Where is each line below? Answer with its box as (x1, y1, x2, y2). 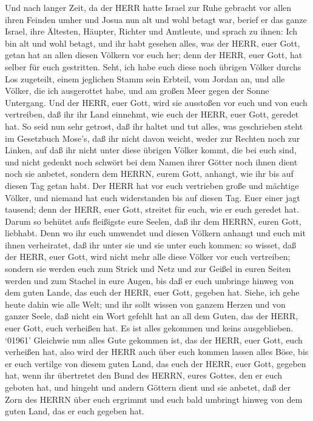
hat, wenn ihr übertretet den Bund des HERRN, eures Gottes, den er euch (5, 369, 283, 382)
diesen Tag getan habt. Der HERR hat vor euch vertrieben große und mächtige (5, 179, 299, 191)
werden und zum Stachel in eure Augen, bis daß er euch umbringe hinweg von (5, 274, 294, 287)
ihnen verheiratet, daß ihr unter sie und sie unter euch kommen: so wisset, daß (5, 238, 297, 251)
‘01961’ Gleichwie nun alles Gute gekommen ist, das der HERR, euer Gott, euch (5, 333, 303, 346)
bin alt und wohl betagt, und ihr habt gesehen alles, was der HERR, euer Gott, (5, 36, 300, 49)
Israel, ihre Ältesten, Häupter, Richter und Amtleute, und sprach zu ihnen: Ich (5, 25, 298, 38)
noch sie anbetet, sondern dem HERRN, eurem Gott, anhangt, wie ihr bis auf (5, 167, 294, 180)
